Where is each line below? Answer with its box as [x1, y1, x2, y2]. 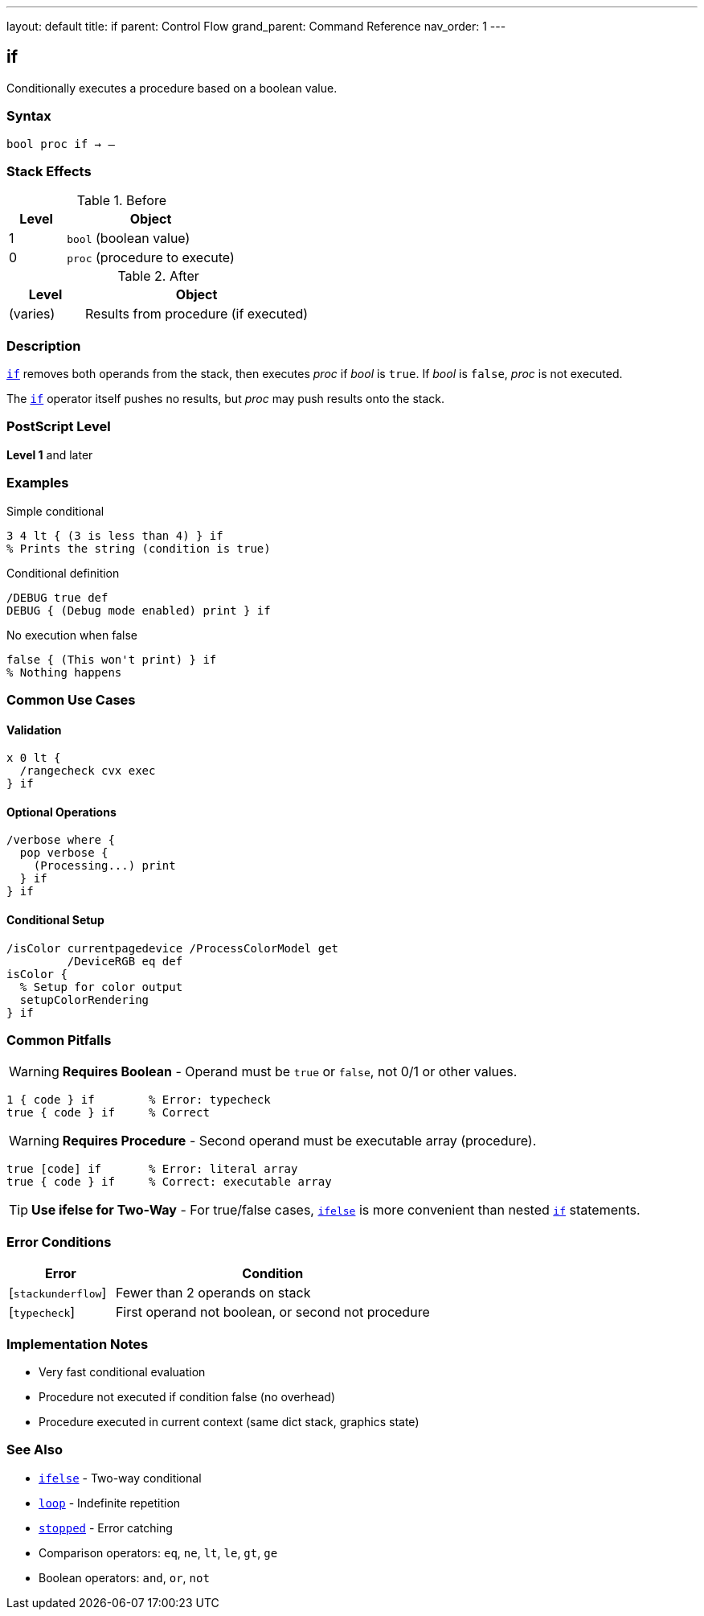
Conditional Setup [6, 913, 104, 927]
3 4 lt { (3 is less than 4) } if [6, 528, 223, 542]
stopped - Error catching [39, 1520, 173, 1535]
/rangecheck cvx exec [19, 764, 156, 778]
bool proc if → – [6, 137, 115, 150]
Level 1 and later [6, 447, 93, 462]
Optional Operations [6, 804, 117, 819]
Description [6, 337, 81, 354]
